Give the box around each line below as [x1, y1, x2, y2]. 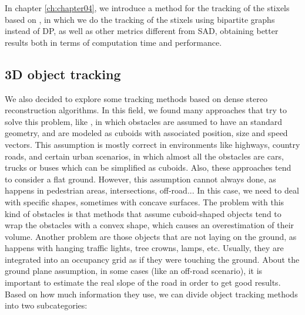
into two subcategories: [5, 299, 88, 311]
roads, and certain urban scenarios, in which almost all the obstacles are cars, [5, 150, 284, 162]
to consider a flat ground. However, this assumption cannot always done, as [5, 172, 276, 185]
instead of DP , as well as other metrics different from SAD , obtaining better [5, 25, 279, 37]
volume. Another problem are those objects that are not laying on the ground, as [5, 230, 297, 242]
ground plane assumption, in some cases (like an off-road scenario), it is [5, 265, 263, 277]
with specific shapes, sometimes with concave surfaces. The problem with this [5, 195, 284, 208]
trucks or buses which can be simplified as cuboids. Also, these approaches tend [5, 161, 291, 174]
